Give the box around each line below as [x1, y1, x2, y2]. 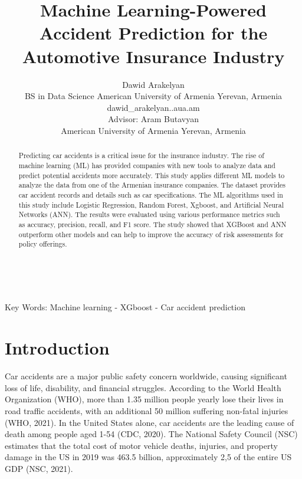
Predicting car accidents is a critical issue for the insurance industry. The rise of [18, 150, 264, 160]
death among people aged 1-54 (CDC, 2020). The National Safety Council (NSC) [5, 428, 298, 440]
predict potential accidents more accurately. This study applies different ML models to [18, 170, 285, 180]
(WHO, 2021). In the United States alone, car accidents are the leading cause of [5, 416, 294, 428]
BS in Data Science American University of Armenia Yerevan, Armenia [24, 90, 283, 102]
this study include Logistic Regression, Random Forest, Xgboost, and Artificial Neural [18, 199, 284, 209]
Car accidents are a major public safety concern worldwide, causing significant [5, 370, 287, 382]
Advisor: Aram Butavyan [108, 113, 199, 125]
